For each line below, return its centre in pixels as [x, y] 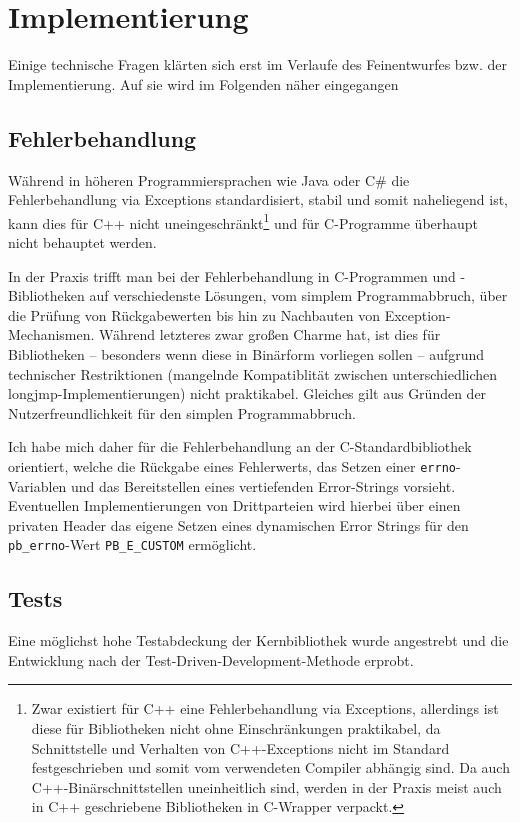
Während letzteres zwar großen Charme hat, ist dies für [270, 334]
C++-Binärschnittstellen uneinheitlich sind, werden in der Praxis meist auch [266, 786]
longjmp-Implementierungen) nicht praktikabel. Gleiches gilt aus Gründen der [247, 393]
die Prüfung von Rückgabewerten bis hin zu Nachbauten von [194, 314]
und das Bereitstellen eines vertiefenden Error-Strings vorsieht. [263, 485]
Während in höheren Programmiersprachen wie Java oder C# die [209, 179]
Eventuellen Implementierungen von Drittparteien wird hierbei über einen [234, 505]
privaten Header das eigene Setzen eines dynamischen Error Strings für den [238, 524]
